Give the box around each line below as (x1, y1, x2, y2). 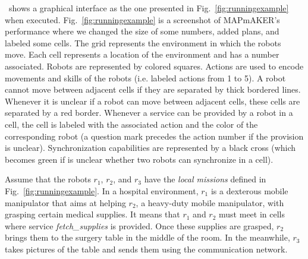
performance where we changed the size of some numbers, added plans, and (5, 25, 279, 37)
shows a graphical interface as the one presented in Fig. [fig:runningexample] (8, 2, 289, 14)
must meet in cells (219, 208, 285, 220)
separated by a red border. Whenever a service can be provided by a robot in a (5, 106, 293, 119)
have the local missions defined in (144, 173, 266, 185)
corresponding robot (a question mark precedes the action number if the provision (5, 129, 304, 142)
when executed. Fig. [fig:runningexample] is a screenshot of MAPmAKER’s (5, 13, 280, 26)
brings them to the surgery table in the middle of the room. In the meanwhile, (5, 231, 290, 244)
